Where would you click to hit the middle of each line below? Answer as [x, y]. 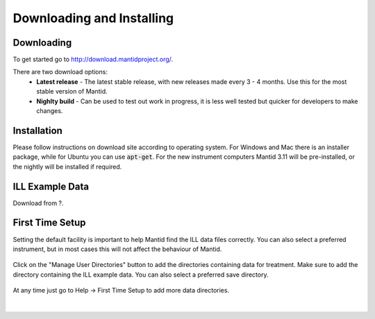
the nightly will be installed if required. [67, 166]
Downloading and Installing [93, 18]
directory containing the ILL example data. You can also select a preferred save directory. [141, 275]
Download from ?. [38, 203]
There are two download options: [60, 72]
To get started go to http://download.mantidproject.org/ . [93, 60]
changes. [50, 111]
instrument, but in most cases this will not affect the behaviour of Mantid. [117, 249]
